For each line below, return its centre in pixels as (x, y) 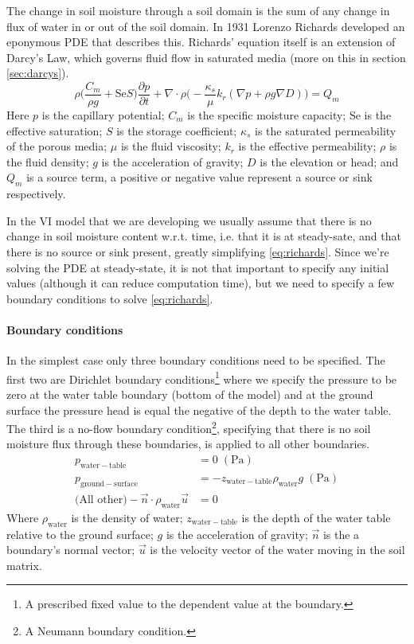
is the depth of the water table (316, 517)
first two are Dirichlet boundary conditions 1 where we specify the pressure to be (202, 377)
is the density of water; (127, 517)
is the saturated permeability (326, 130)
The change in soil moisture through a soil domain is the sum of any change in (198, 10)
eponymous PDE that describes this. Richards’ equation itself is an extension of (201, 42)
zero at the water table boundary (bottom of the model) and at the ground (190, 394)
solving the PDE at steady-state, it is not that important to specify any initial (198, 267)
